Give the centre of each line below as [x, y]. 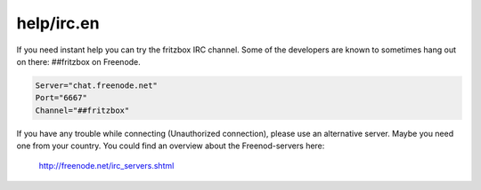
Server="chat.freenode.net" [96, 85]
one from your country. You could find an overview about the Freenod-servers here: [171, 146]
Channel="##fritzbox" [82, 110]
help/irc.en [58, 23]
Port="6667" [61, 98]
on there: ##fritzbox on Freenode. [79, 61]
